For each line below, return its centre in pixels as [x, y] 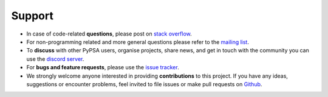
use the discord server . [55, 59]
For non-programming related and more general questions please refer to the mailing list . [138, 42]
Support [32, 16]
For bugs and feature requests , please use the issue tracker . [103, 67]
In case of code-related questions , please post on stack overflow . [109, 34]
